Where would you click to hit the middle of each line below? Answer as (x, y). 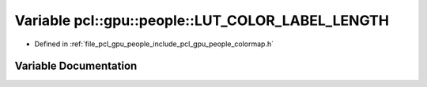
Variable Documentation (76, 66)
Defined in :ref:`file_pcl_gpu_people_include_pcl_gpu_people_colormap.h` (154, 44)
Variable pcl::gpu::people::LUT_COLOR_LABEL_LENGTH (202, 20)
